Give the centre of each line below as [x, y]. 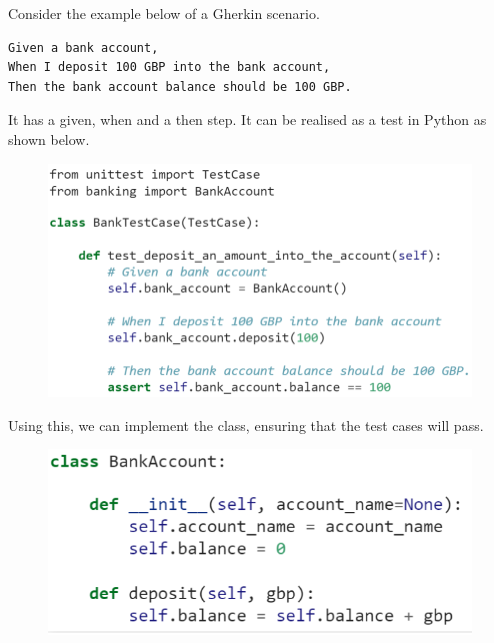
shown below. [49, 138]
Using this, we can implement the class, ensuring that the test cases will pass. [246, 424]
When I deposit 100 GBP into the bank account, [169, 67]
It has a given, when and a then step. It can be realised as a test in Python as [247, 119]
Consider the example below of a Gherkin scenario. [164, 13]
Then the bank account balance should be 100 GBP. [180, 86]
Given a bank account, [83, 47]
